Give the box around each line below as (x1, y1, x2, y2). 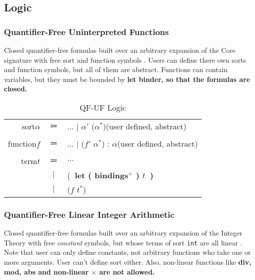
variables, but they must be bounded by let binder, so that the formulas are (4, 74, 250, 84)
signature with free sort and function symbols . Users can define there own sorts (4, 54, 246, 65)
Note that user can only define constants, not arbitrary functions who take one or (4, 247, 251, 257)
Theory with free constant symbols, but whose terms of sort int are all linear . (4, 237, 243, 247)
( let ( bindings (67, 169, 128, 181)
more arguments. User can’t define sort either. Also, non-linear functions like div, (4, 257, 252, 267)
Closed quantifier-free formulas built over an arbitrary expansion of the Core (4, 45, 236, 55)
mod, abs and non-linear (4, 266, 89, 277)
